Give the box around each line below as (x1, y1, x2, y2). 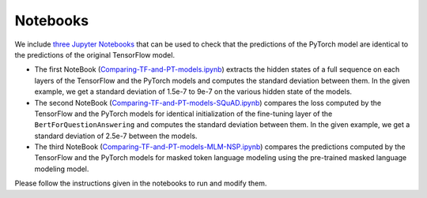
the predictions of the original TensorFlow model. (14, 50, 176, 59)
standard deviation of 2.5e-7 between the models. (34, 131, 198, 140)
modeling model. (34, 164, 89, 174)
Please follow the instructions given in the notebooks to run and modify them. (14, 178, 267, 189)
